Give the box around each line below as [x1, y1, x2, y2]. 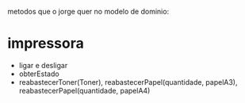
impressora [7, 35, 84, 52]
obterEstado [18, 69, 60, 78]
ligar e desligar [18, 60, 68, 70]
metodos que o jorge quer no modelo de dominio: [7, 7, 170, 16]
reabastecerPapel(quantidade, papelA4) [18, 86, 151, 95]
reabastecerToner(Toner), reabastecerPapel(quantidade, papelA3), [18, 77, 238, 86]
